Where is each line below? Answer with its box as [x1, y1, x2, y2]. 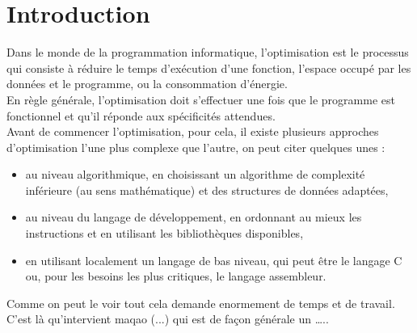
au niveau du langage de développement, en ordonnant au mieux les [25, 209, 362, 226]
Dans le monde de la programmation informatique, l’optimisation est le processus [6, 44, 409, 61]
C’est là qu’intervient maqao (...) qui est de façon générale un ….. [6, 310, 329, 327]
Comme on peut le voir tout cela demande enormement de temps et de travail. [6, 294, 395, 311]
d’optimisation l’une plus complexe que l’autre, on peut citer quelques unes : [6, 138, 385, 155]
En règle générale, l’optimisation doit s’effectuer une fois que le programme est [6, 91, 395, 107]
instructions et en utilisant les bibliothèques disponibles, [25, 225, 304, 242]
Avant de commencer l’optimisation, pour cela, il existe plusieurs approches [6, 123, 379, 140]
